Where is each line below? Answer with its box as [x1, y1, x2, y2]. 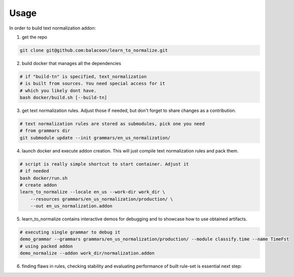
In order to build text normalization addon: [9, 25, 96, 31]
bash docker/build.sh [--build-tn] [20, 95, 107, 100]
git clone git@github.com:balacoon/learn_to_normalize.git [20, 47, 168, 53]
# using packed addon [20, 243, 73, 249]
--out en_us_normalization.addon [30, 203, 113, 209]
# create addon [20, 182, 57, 187]
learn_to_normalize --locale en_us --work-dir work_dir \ [20, 189, 165, 195]
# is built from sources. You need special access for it [20, 80, 165, 86]
